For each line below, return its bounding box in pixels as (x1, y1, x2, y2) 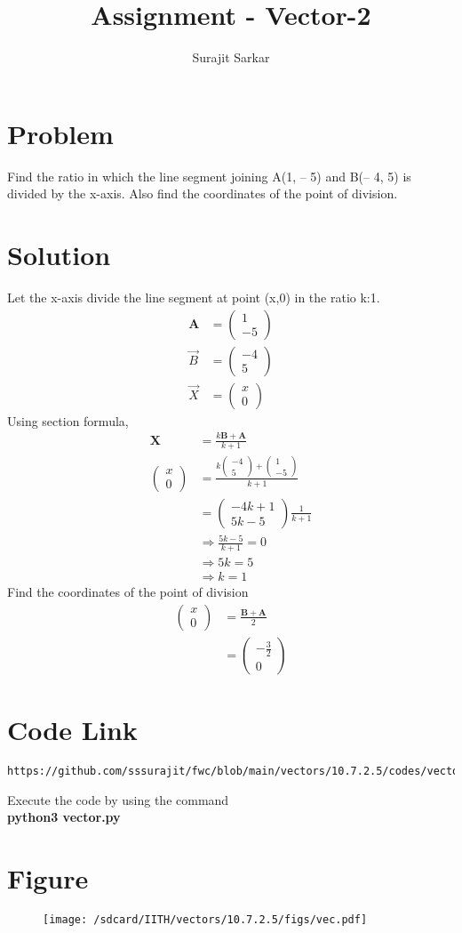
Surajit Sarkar (192, 48, 270, 67)
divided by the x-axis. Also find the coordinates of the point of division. (7, 184, 398, 203)
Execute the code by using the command (7, 790, 229, 808)
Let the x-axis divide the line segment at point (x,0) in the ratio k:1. (7, 287, 380, 306)
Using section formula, (7, 411, 129, 430)
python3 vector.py (7, 808, 121, 826)
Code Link (7, 712, 138, 748)
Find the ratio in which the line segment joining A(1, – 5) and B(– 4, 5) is (7, 166, 411, 185)
